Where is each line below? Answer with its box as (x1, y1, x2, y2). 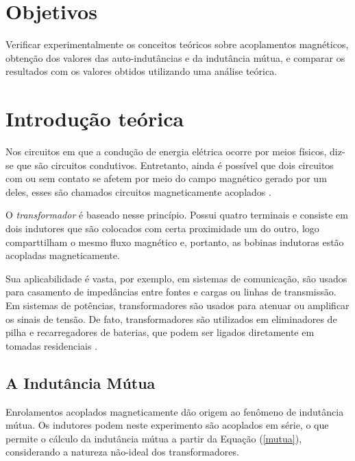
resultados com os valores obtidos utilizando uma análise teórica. (5, 64, 278, 78)
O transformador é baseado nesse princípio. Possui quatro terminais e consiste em (5, 207, 348, 222)
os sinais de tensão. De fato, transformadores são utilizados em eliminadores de (5, 311, 337, 326)
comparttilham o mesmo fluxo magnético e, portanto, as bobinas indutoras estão (5, 234, 344, 249)
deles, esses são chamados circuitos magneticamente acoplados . (5, 184, 271, 199)
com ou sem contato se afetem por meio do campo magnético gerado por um (5, 171, 327, 185)
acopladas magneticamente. (5, 248, 120, 262)
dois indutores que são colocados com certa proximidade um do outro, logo (5, 221, 319, 235)
